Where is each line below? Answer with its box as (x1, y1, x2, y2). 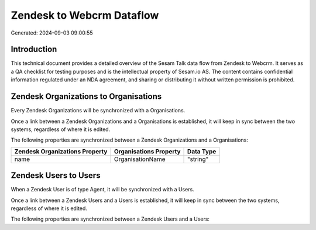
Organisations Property (114, 147, 181, 155)
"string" (187, 155, 209, 163)
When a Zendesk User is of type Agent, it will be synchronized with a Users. (11, 186, 194, 193)
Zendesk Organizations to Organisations (11, 91, 162, 102)
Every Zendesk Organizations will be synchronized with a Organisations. (11, 107, 186, 114)
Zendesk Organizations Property (14, 147, 108, 155)
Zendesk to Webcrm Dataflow (11, 9, 159, 22)
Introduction (11, 44, 57, 54)
